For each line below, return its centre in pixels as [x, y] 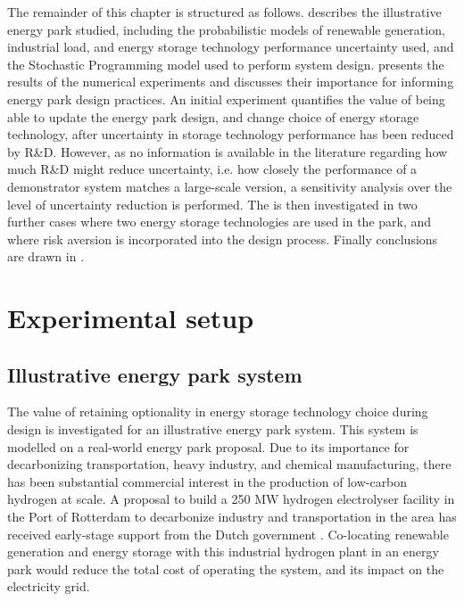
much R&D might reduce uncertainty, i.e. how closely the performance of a [212, 169]
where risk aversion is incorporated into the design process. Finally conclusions [223, 239]
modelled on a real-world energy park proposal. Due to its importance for [208, 446]
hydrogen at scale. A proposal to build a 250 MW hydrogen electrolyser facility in [231, 499]
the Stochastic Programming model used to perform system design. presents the [226, 64]
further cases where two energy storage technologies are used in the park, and [220, 222]
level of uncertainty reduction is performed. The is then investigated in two [212, 204]
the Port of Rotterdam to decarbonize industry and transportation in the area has [232, 517]
